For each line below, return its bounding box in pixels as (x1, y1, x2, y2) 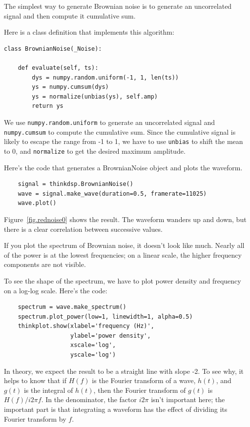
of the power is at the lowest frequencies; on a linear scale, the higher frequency (4, 249, 242, 260)
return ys (32, 102, 63, 110)
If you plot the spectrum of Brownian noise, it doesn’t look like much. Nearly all (4, 240, 245, 250)
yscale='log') (70, 351, 116, 359)
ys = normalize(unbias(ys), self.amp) (32, 93, 158, 100)
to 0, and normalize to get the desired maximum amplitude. (4, 145, 186, 156)
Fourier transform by (4, 413, 66, 424)
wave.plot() (18, 200, 57, 207)
